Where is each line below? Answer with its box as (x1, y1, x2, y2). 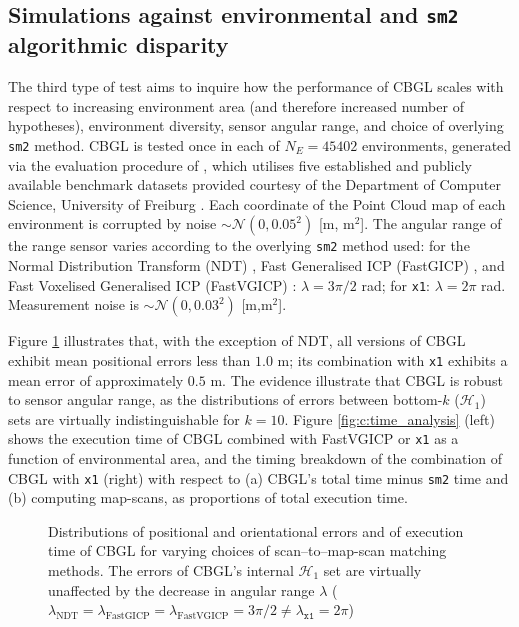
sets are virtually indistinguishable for (8, 408, 240, 429)
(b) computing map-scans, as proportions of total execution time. (8, 487, 408, 508)
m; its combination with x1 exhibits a (277, 349, 508, 370)
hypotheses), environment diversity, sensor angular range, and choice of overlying (8, 115, 504, 136)
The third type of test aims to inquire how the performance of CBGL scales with (8, 76, 504, 97)
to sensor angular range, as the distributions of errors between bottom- (8, 389, 443, 410)
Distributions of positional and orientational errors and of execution (48, 520, 464, 541)
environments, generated (362, 134, 512, 155)
